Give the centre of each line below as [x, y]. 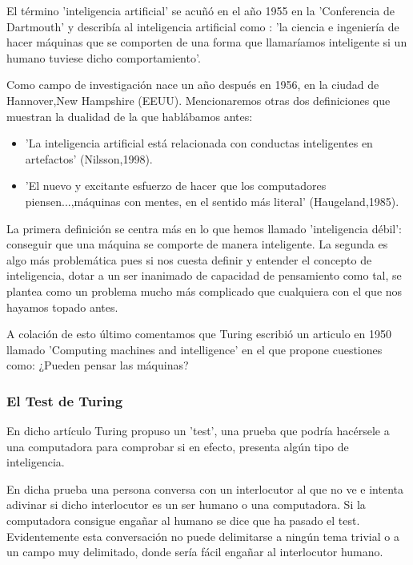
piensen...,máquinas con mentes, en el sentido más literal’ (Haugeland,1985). [212, 201]
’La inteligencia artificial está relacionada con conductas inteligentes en [199, 143]
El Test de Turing [65, 400]
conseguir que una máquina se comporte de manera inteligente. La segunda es [197, 244]
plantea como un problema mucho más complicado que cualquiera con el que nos [204, 291]
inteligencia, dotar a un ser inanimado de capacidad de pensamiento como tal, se [204, 275]
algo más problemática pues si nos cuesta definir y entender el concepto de [189, 259]
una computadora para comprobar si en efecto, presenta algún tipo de [178, 446]
